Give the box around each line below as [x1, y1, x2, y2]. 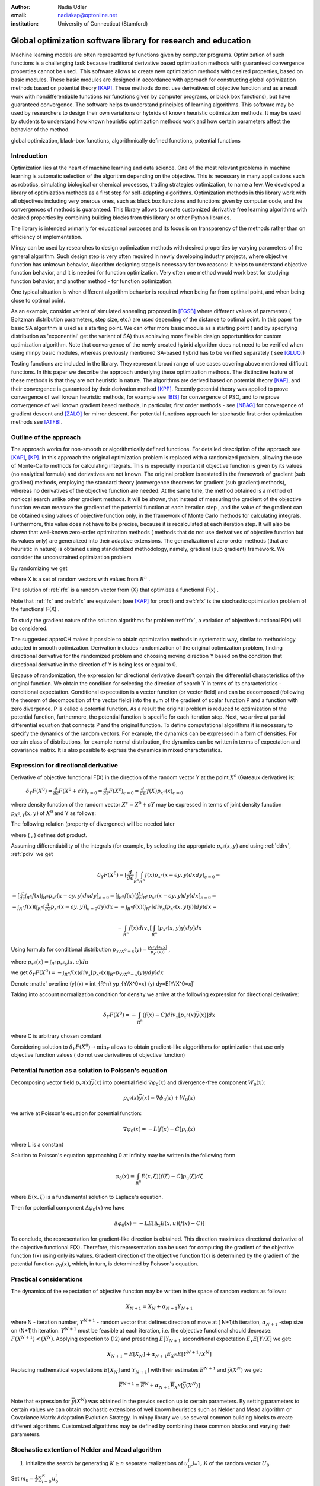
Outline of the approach [11, 433, 81, 441]
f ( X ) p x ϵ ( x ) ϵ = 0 [146, 788, 183, 796]
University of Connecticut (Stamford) [57, 20, 148, 27]
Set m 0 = [11, 1475, 34, 1483]
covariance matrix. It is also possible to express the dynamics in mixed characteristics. [11, 747, 222, 754]
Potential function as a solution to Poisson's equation [11, 1066, 168, 1075]
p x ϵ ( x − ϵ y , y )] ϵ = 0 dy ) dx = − [50, 903, 125, 912]
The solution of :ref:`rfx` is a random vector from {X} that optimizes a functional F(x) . [11, 586, 219, 594]
